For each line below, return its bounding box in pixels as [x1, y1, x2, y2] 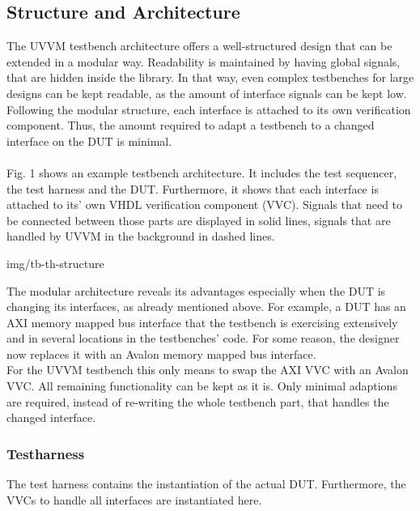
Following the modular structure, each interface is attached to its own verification [6, 100, 411, 117]
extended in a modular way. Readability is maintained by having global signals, [6, 53, 401, 70]
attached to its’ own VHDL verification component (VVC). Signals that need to [6, 196, 403, 213]
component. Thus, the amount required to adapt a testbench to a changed [6, 117, 375, 134]
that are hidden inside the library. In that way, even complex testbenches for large [6, 69, 414, 86]
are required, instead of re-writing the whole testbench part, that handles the [6, 393, 389, 410]
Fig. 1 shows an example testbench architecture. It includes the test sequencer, [6, 164, 397, 181]
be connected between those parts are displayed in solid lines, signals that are [6, 211, 391, 228]
